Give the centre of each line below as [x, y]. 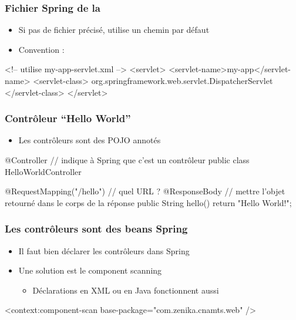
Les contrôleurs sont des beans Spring [96, 229]
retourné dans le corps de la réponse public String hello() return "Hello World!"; [148, 202]
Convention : [41, 49]
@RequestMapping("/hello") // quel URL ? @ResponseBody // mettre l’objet [145, 191]
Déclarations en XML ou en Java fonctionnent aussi [126, 290]
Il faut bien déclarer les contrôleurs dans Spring [104, 250]
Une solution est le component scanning [90, 270]
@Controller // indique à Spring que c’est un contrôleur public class [127, 160]
